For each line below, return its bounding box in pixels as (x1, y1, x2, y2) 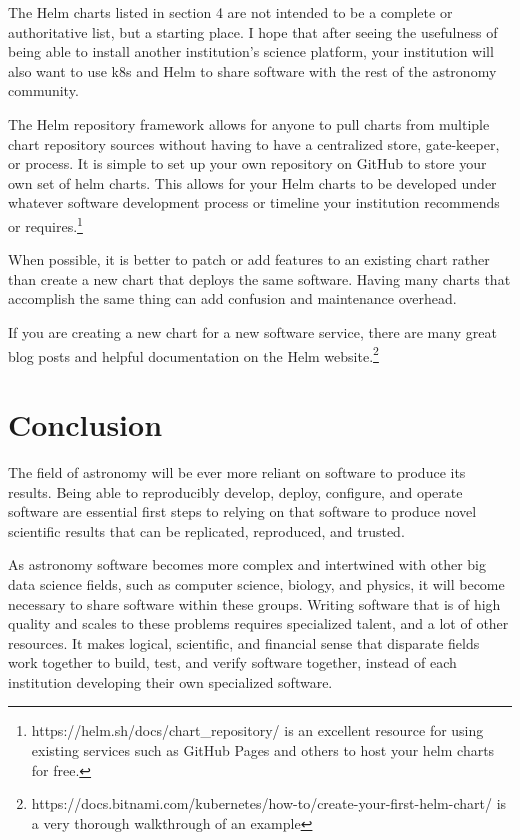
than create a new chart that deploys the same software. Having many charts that (8, 268, 511, 289)
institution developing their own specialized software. (8, 671, 333, 692)
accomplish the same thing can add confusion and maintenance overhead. (8, 288, 457, 309)
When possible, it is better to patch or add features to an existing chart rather (8, 249, 490, 270)
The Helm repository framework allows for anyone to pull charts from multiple (8, 113, 490, 134)
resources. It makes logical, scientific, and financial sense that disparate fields (8, 632, 480, 653)
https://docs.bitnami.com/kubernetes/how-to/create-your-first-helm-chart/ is (31, 793, 507, 814)
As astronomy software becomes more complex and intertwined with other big (8, 554, 487, 575)
